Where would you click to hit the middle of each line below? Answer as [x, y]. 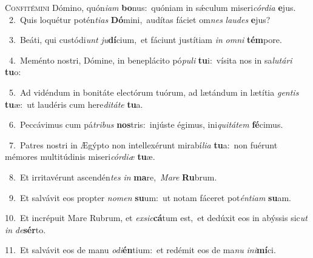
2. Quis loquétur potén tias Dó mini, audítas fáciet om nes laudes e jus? [140, 19]
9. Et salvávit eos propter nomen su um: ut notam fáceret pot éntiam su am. [150, 197]
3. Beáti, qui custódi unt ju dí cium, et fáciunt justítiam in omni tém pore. [145, 40]
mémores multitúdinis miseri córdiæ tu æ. [80, 157]
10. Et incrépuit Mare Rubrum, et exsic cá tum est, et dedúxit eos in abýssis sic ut [156, 218]
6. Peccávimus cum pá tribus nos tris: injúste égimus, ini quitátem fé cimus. [146, 124]
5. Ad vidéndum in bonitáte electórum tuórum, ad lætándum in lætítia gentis [154, 92]
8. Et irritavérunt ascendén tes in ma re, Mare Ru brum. [113, 177]
